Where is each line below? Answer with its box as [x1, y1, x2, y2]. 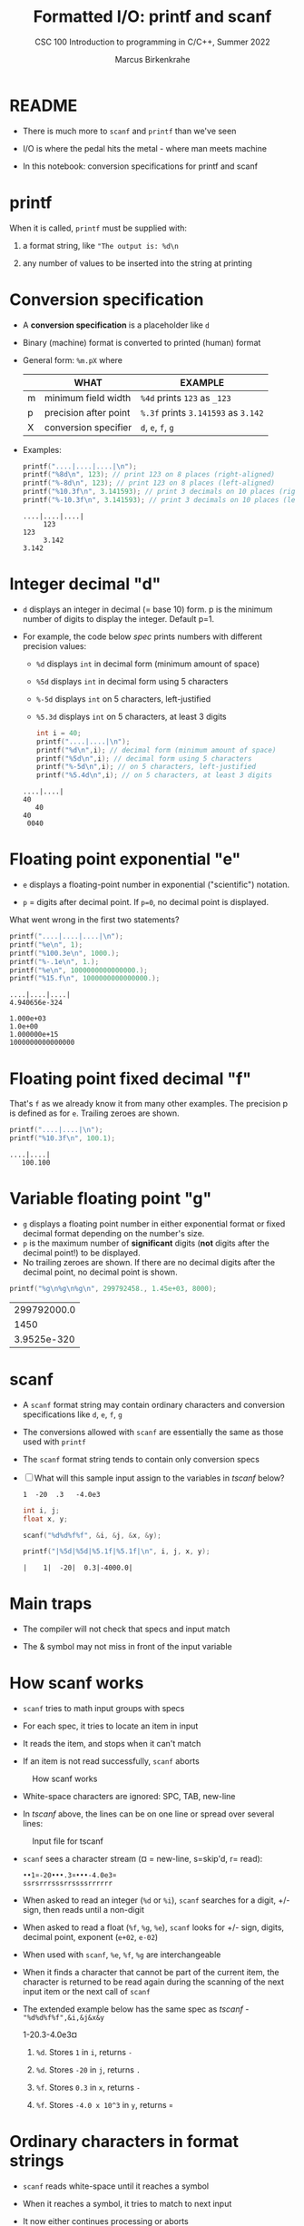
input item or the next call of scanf [22, 1986, 152, 1997]
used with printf [22, 1436, 86, 1447]
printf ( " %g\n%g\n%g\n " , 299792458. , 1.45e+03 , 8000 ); [9, 1284, 218, 1293]
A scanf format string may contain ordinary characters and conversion [22, 1399, 286, 1410]
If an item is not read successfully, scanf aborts [22, 1756, 200, 1767]
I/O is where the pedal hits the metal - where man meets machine [22, 143, 268, 153]
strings [9, 2151, 64, 2172]
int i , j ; [22, 1505, 61, 1515]
